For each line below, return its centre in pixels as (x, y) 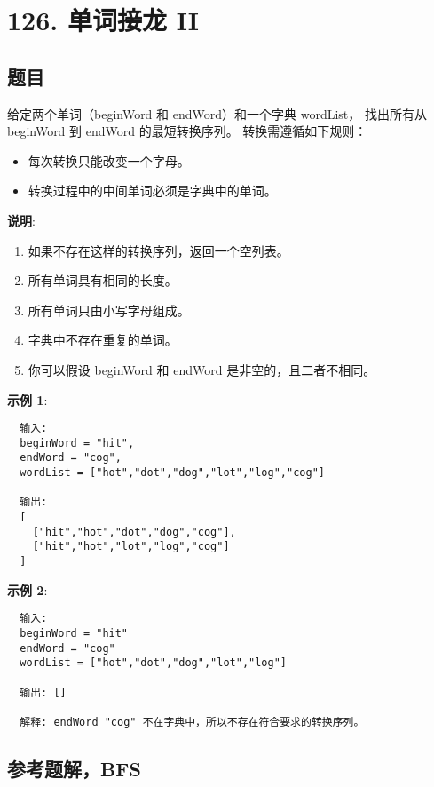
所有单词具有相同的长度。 (103, 280)
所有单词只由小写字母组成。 (109, 310)
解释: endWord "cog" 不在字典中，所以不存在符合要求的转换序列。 (192, 722)
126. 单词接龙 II (103, 20)
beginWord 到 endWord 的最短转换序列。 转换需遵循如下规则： (187, 131)
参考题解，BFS (74, 768)
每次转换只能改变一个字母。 (109, 160)
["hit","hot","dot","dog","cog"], (134, 532)
